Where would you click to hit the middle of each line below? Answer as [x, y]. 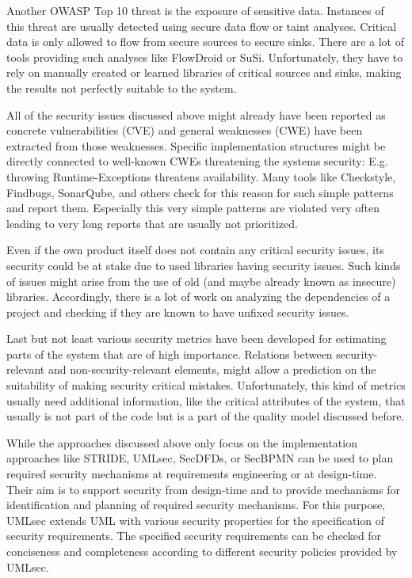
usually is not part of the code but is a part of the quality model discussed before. [206, 416]
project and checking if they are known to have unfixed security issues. [178, 312]
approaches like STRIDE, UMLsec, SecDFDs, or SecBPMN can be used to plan [200, 458]
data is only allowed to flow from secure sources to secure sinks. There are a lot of [205, 42]
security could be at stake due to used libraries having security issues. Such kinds [204, 265]
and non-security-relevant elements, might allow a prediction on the [212, 369]
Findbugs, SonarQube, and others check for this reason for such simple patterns [200, 192]
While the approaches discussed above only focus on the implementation [182, 442]
